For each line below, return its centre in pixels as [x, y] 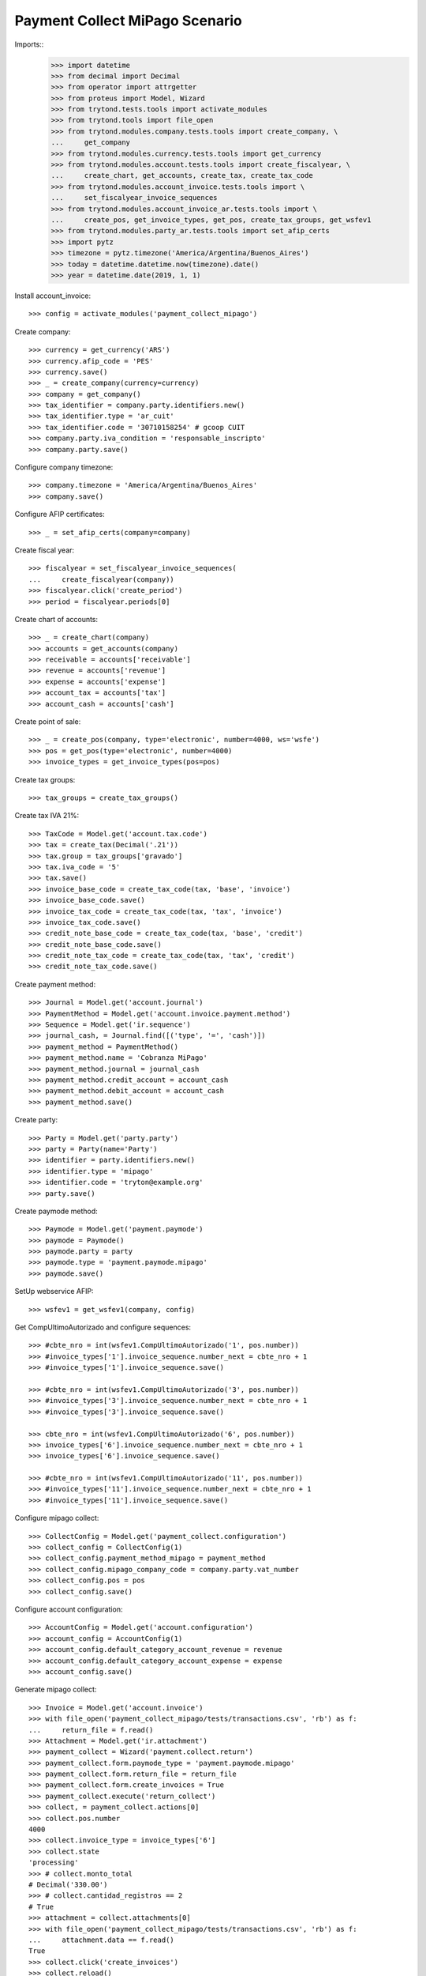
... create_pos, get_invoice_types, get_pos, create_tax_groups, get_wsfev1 [211, 220]
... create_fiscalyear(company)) [102, 579]
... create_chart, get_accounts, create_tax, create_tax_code [182, 175]
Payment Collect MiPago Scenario [128, 21]
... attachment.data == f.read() [102, 1940]
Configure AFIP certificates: [60, 515]
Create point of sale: [48, 722]
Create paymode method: [56, 1211]
